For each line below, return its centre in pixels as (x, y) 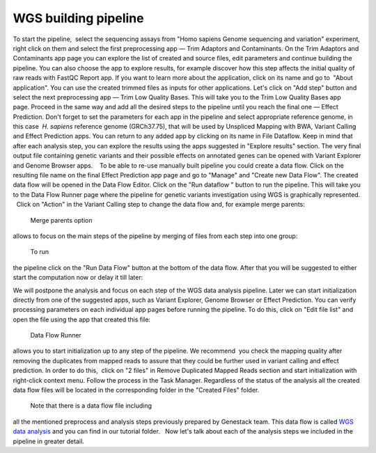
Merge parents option (61, 220)
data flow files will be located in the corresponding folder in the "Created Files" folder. (136, 390)
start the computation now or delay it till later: (78, 278)
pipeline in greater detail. (49, 441)
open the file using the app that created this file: (82, 319)
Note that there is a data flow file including (91, 406)
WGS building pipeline (78, 18)
